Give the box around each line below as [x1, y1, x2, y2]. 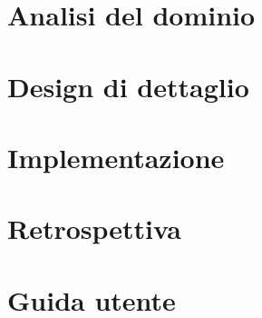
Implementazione [7, 138, 225, 175]
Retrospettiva [7, 210, 181, 247]
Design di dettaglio [7, 67, 249, 104]
